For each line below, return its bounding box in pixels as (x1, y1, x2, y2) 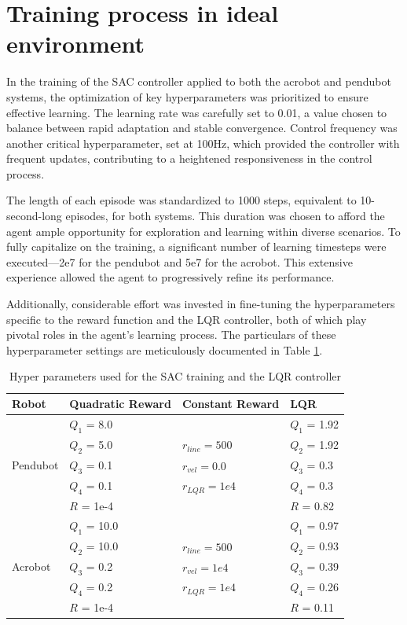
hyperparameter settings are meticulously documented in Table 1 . (6, 341, 323, 358)
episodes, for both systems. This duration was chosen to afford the (65, 208, 385, 224)
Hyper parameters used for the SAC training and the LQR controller (9, 368, 342, 384)
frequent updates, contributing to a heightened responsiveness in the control (6, 150, 372, 167)
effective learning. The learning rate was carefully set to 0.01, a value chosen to (6, 104, 387, 120)
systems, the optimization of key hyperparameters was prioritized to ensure (6, 88, 368, 105)
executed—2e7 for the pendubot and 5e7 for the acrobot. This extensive (6, 253, 353, 270)
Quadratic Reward (69, 395, 171, 411)
